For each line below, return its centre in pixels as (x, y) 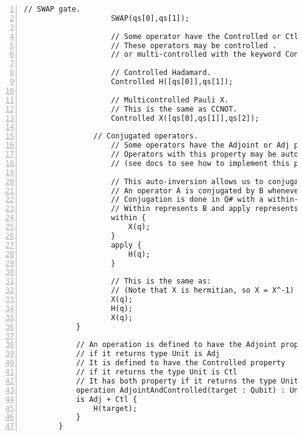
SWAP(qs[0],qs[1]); (150, 18)
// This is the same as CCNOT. (174, 109)
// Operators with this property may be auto (205, 154)
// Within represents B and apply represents (205, 209)
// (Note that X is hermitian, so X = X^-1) (202, 291)
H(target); (115, 408)
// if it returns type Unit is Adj (148, 354)
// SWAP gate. (52, 9)
